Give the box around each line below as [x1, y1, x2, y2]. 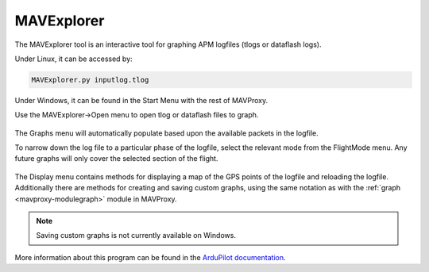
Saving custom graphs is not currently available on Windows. [36, 231, 236, 240]
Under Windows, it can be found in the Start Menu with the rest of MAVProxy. [14, 95, 269, 105]
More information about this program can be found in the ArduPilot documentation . [14, 252, 286, 262]
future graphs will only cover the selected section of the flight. [14, 154, 218, 163]
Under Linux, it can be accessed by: [14, 54, 133, 63]
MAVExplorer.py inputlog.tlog [31, 75, 149, 84]
